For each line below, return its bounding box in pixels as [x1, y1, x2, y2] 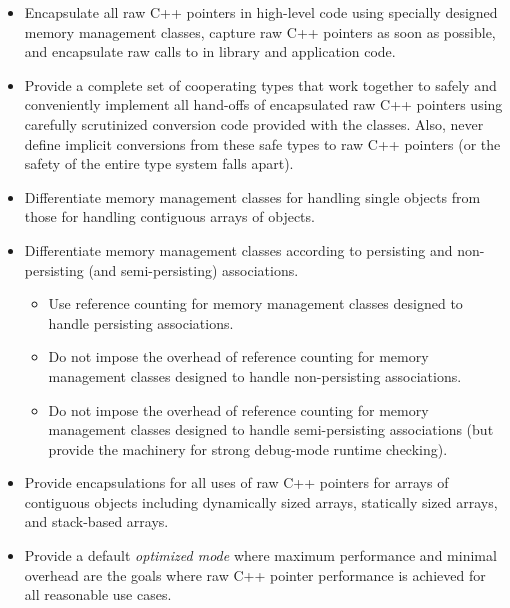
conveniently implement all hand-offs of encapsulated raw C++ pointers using [24, 94, 503, 115]
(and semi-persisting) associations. [88, 259, 299, 280]
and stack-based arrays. [24, 511, 169, 532]
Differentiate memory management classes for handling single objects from [24, 186, 481, 207]
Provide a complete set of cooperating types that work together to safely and [24, 74, 497, 95]
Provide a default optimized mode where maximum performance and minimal [24, 545, 497, 566]
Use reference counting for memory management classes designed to [48, 293, 463, 314]
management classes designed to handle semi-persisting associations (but [48, 419, 494, 440]
